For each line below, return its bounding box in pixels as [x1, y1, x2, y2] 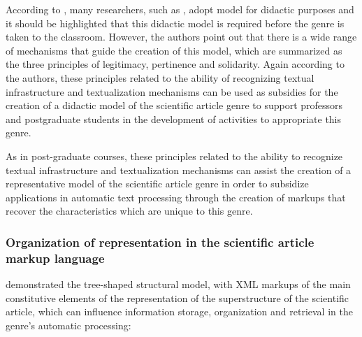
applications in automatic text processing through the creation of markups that [6, 189, 346, 204]
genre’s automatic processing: [6, 317, 131, 332]
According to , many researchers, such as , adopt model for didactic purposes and [6, 2, 354, 16]
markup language [6, 249, 105, 266]
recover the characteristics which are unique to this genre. [6, 203, 253, 218]
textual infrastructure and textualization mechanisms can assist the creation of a [6, 162, 352, 177]
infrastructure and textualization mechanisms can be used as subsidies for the [6, 84, 338, 99]
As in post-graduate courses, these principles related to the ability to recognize [6, 148, 343, 163]
